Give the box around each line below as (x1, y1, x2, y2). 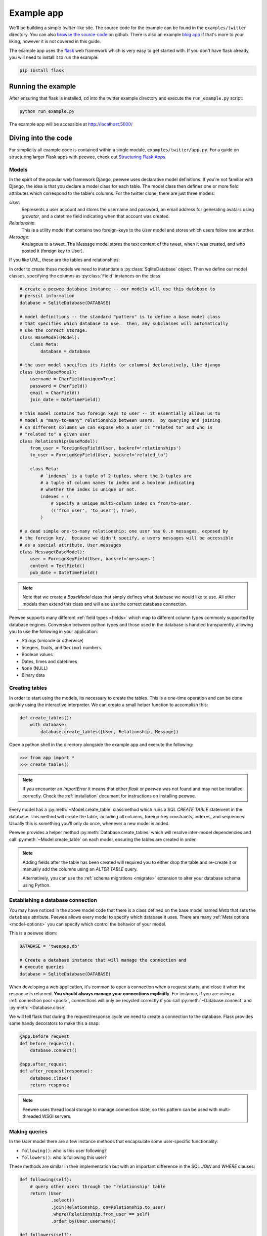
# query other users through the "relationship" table (30, 1184, 166, 1189)
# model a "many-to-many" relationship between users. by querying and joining (19, 418, 221, 423)
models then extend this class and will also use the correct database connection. (22, 601, 187, 607)
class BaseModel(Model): (19, 334, 80, 340)
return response (30, 1082, 69, 1088)
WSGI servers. (42, 1113, 72, 1119)
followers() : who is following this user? (21, 1154, 107, 1160)
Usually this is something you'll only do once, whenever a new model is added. (9, 820, 170, 826)
